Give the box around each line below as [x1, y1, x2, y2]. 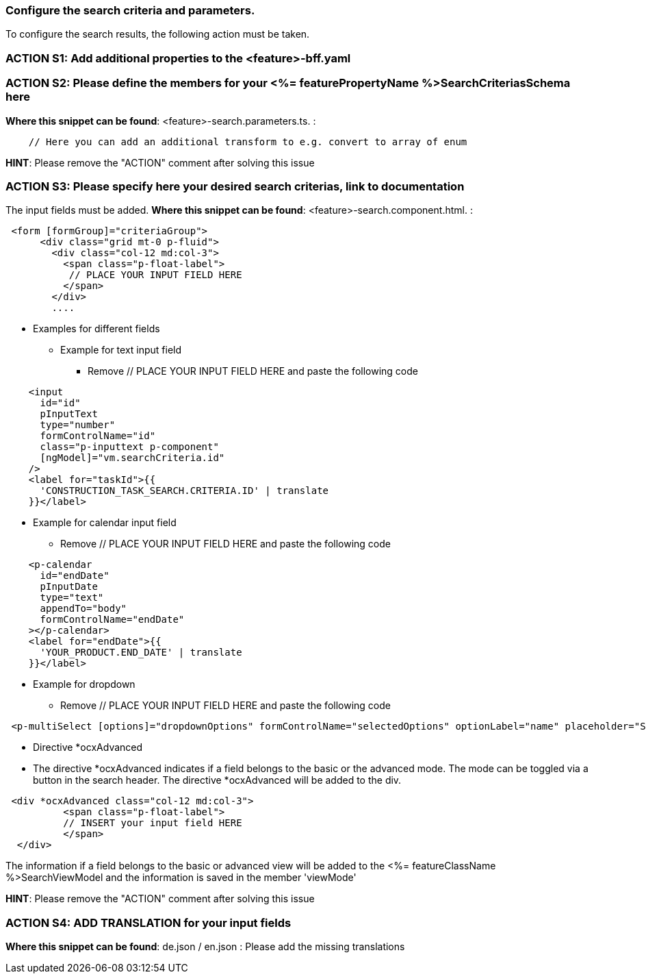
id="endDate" [40, 570, 109, 582]
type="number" [40, 419, 116, 431]
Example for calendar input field [33, 517, 177, 529]
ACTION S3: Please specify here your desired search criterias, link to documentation [5, 179, 465, 193]
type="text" [40, 592, 104, 604]
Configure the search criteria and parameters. [5, 3, 255, 17]
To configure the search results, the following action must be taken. [5, 28, 310, 40]
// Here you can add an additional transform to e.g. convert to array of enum [28, 136, 467, 147]
